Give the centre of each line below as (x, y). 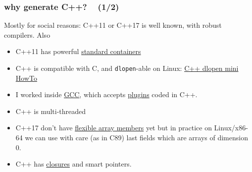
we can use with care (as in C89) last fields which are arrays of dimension (136, 138)
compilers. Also (27, 34)
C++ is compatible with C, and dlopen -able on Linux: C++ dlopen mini (127, 68)
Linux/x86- (231, 128)
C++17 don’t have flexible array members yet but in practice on (114, 128)
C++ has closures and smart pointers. (74, 164)
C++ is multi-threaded (51, 111)
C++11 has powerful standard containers (78, 51)
